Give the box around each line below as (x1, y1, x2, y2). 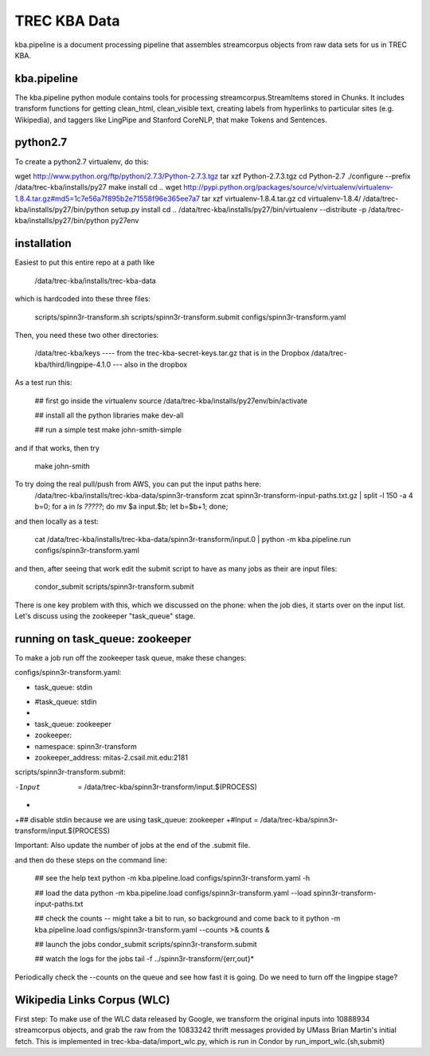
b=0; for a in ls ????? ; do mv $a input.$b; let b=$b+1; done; (34, 502, 229, 512)
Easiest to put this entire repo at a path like (14, 257, 155, 267)
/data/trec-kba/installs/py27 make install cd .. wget (14, 183, 182, 192)
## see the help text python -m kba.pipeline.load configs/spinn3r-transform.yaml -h (34, 873, 311, 883)
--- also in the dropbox (112, 359, 188, 369)
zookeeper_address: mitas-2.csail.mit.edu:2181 (34, 753, 189, 763)
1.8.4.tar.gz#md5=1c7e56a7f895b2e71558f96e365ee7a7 (14, 194, 201, 203)
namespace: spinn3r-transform (34, 741, 137, 751)
